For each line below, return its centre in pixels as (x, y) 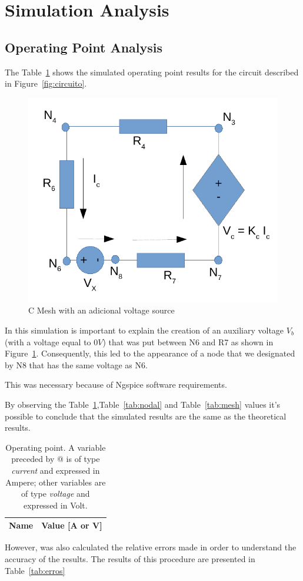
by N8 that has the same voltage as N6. (76, 364)
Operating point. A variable (56, 447)
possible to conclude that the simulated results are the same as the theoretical (146, 416)
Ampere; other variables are (56, 482)
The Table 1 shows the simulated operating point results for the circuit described (152, 72)
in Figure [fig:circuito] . (46, 83)
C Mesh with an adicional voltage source (101, 310)
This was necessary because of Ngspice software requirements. (116, 384)
